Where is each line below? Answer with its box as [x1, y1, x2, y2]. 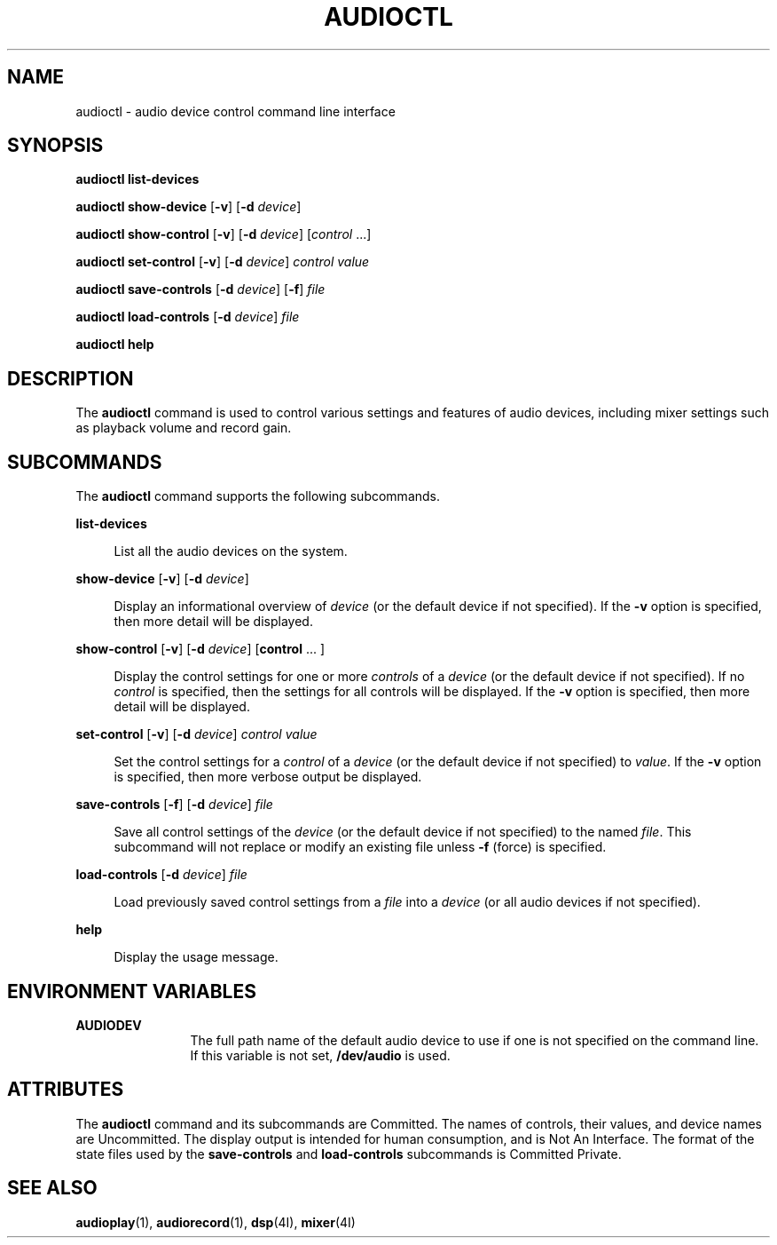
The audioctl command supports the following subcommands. [75, 488, 441, 504]
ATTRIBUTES [7, 1078, 124, 1101]
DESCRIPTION [7, 367, 134, 390]
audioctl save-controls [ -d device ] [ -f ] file [75, 282, 326, 297]
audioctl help [75, 337, 154, 353]
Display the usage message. [114, 949, 279, 965]
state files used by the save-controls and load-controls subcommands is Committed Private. [75, 1146, 622, 1162]
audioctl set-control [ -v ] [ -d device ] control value [75, 254, 370, 270]
